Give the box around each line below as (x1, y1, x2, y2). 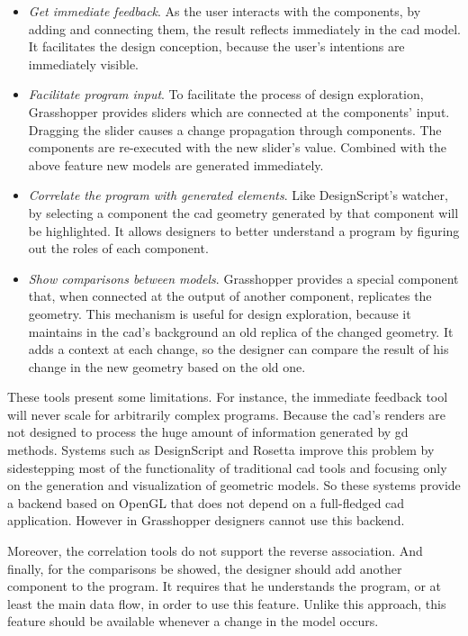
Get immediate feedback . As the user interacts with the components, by (28, 2, 421, 20)
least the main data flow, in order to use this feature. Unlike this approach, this (7, 594, 446, 613)
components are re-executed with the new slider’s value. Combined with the (28, 138, 447, 157)
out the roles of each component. (28, 239, 209, 258)
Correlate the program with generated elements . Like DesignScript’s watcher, (28, 186, 448, 204)
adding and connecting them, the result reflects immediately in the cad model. (28, 19, 461, 38)
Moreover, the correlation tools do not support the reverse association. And (7, 541, 423, 560)
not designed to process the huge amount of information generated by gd (7, 422, 409, 441)
